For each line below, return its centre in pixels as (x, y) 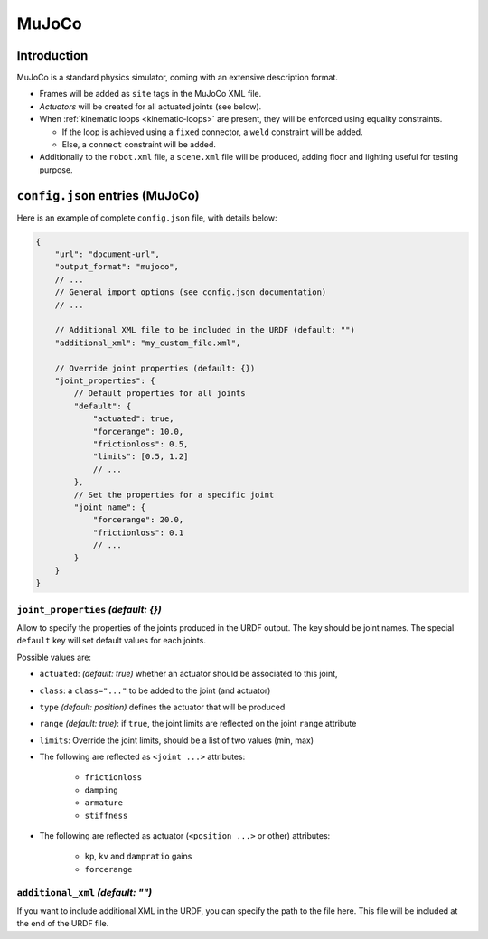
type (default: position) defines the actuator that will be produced (162, 707)
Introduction (52, 56)
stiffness (106, 815)
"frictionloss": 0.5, (141, 444)
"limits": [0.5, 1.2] (141, 457)
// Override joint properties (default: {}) (155, 368)
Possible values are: (54, 657)
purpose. (56, 169)
